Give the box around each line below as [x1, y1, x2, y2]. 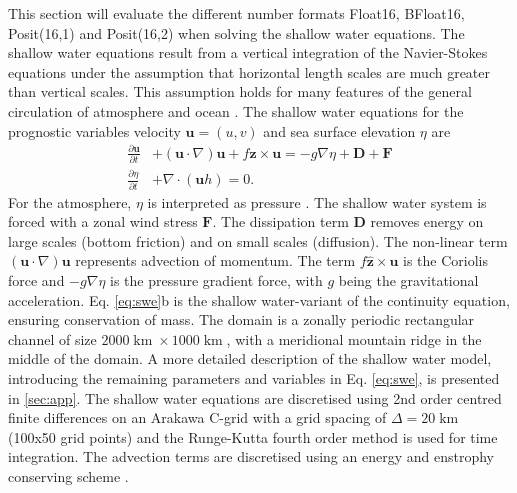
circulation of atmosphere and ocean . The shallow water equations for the [8, 100, 464, 121]
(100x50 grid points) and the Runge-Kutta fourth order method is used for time [8, 426, 498, 447]
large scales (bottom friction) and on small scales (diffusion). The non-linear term [8, 230, 508, 251]
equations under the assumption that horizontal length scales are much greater [8, 61, 491, 82]
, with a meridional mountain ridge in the [226, 328, 482, 349]
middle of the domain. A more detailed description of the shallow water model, [8, 348, 492, 369]
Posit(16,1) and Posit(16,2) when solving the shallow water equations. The [8, 22, 465, 43]
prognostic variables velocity [8, 120, 181, 141]
